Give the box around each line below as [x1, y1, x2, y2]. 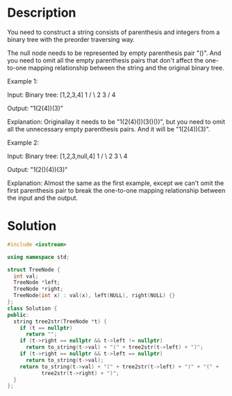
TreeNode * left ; [13, 279, 60, 286]
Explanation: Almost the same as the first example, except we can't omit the [7, 179, 224, 187]
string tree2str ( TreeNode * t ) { [13, 318, 108, 325]
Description [7, 5, 76, 21]
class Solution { [7, 305, 58, 312]
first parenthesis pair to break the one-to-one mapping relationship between [7, 186, 226, 194]
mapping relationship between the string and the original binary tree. [28, 63, 224, 72]
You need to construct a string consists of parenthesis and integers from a [7, 28, 220, 36]
